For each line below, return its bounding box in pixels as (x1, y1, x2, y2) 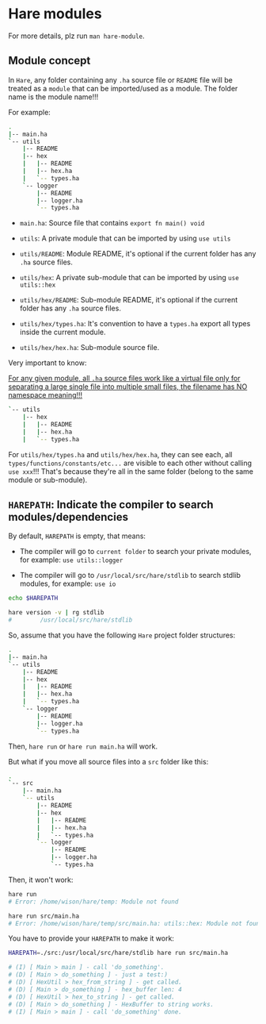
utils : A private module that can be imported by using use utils (19, 233, 231, 243)
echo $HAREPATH (8, 595, 59, 602)
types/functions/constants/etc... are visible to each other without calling (8, 458, 252, 468)
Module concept (8, 54, 91, 67)
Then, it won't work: (8, 875, 74, 884)
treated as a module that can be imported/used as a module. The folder (8, 83, 238, 93)
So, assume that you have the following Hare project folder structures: (8, 630, 236, 640)
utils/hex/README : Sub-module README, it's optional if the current (19, 295, 238, 305)
